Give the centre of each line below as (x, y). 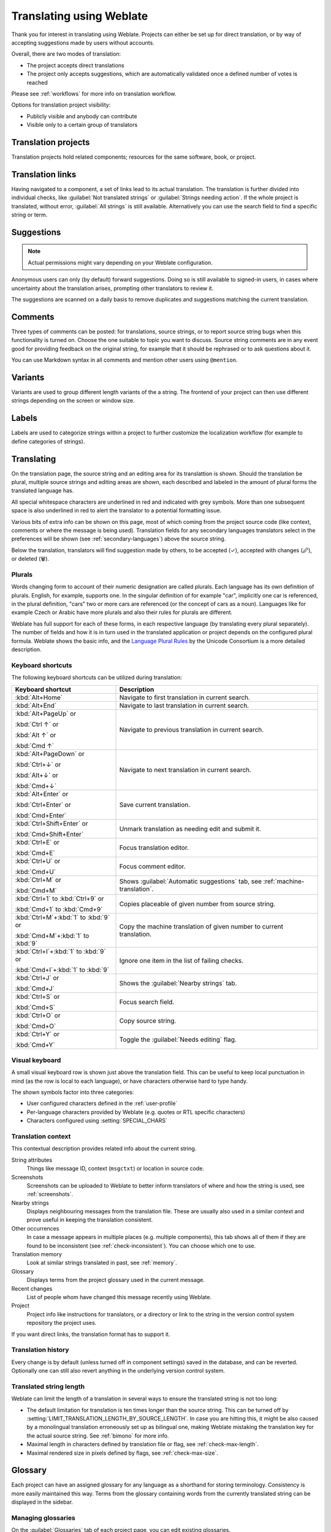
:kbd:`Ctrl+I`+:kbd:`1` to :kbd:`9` (61, 951)
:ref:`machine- (284, 881)
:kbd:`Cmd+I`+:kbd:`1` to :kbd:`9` (62, 969)
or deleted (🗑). (30, 559)
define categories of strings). (48, 441)
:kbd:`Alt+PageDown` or (50, 754)
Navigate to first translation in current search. (185, 697)
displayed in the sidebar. (42, 1502)
